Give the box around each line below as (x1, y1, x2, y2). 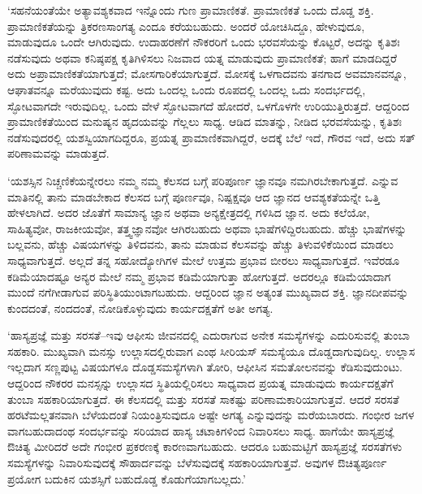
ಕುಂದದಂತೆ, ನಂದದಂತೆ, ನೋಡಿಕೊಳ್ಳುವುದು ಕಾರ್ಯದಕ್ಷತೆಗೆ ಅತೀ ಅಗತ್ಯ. (7, 299, 273, 316)
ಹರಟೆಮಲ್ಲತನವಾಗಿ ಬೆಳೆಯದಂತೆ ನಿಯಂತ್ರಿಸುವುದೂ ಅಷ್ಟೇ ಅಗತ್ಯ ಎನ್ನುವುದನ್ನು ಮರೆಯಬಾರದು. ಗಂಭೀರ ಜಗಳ (7, 406, 415, 423)
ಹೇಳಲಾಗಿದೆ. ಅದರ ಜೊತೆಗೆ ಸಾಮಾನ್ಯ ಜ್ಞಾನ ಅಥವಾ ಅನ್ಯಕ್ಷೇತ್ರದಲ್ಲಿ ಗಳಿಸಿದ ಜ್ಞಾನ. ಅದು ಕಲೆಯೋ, (7, 204, 370, 221)
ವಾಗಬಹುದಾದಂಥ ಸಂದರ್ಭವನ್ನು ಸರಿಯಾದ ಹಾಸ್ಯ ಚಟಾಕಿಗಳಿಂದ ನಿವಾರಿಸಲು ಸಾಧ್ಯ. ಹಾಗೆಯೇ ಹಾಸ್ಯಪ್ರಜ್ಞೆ (7, 422, 394, 439)
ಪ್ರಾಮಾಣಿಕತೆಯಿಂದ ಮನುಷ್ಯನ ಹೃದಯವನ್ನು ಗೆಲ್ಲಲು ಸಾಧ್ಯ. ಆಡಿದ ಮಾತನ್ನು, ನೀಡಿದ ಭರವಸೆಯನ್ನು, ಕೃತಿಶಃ (7, 113, 403, 130)
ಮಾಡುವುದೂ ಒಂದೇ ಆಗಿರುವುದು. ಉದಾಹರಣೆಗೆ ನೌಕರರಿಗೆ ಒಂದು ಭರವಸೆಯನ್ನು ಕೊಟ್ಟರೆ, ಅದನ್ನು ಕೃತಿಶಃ (7, 33, 400, 50)
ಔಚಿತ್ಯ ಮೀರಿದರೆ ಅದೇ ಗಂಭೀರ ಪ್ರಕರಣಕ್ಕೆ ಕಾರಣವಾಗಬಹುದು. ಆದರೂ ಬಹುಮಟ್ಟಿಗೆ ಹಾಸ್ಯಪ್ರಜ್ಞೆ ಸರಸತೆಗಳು (7, 438, 403, 455)
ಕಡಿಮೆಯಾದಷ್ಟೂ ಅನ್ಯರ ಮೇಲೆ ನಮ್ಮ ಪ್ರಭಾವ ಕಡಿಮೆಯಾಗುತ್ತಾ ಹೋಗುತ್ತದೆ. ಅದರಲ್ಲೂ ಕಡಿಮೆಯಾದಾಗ (7, 267, 391, 284)
